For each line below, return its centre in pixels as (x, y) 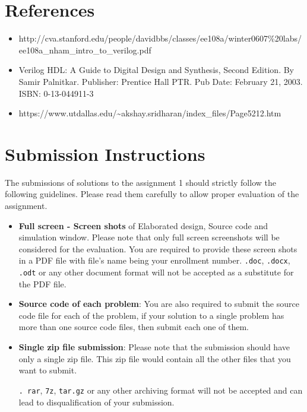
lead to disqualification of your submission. (96, 402)
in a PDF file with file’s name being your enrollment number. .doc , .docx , (154, 260)
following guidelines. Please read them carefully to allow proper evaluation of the (152, 194)
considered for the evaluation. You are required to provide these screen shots (158, 248)
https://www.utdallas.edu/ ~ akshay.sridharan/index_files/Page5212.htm (150, 113)
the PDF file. (42, 283)
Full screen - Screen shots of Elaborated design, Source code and (143, 225)
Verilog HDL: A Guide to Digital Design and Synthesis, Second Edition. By (156, 70)
